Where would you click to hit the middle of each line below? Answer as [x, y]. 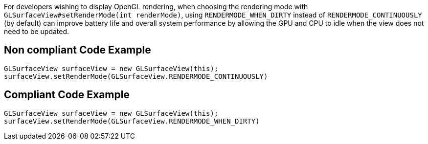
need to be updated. [37, 31]
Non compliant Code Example [78, 50]
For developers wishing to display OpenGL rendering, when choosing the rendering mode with [156, 7]
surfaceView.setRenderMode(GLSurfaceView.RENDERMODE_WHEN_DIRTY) [132, 121]
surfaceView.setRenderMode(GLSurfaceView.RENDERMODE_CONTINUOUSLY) [136, 76]
